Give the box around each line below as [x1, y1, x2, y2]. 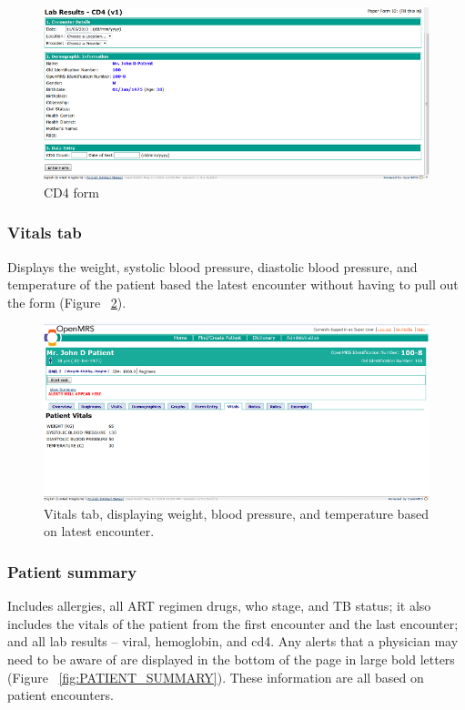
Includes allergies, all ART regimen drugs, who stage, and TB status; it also [7, 596, 431, 615]
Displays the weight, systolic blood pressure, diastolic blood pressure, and [7, 257, 418, 276]
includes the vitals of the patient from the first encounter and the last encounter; [7, 614, 459, 633]
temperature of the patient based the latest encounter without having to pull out [7, 275, 459, 294]
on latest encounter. [44, 522, 155, 541]
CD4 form [44, 182, 99, 201]
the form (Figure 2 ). [7, 292, 126, 311]
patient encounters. [7, 685, 114, 705]
